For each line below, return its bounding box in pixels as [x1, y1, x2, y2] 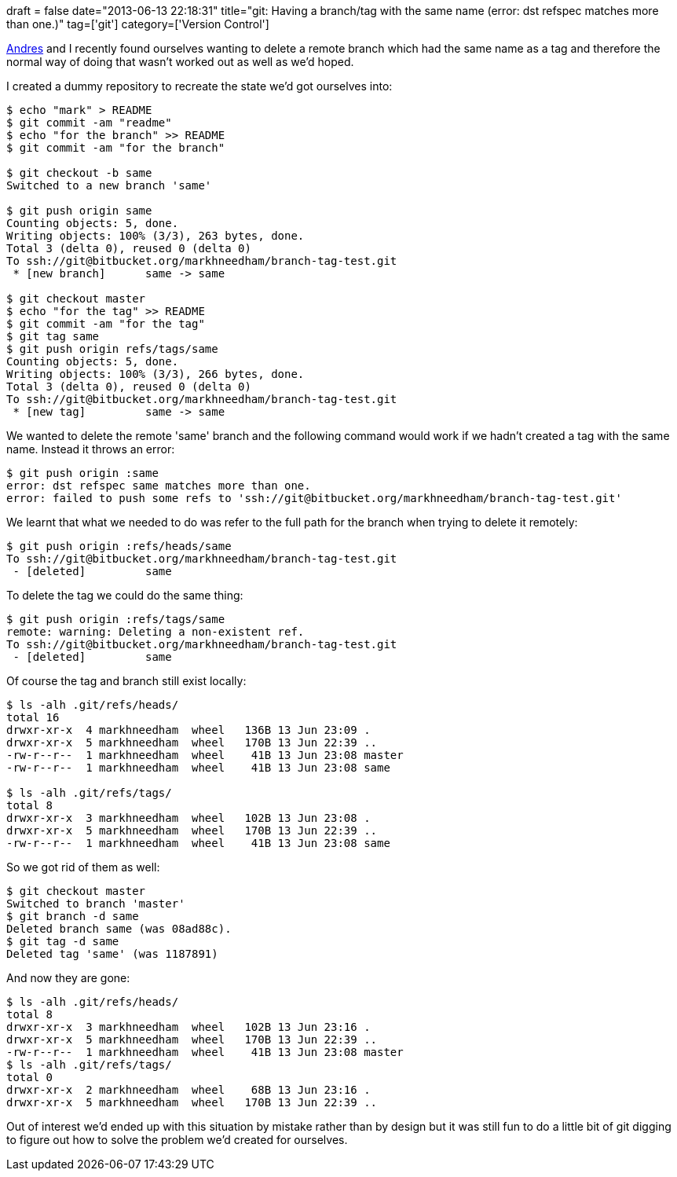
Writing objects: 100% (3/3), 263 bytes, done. [6, 229, 305, 242]
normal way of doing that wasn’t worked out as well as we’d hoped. [6, 55, 354, 68]
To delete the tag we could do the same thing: [6, 588, 243, 602]
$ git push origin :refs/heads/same [6, 540, 232, 552]
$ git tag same [6, 330, 100, 343]
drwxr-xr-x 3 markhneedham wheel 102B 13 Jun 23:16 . [6, 1021, 371, 1033]
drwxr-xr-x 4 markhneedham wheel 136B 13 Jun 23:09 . [6, 724, 371, 736]
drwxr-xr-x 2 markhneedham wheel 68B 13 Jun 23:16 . [6, 1083, 371, 1096]
